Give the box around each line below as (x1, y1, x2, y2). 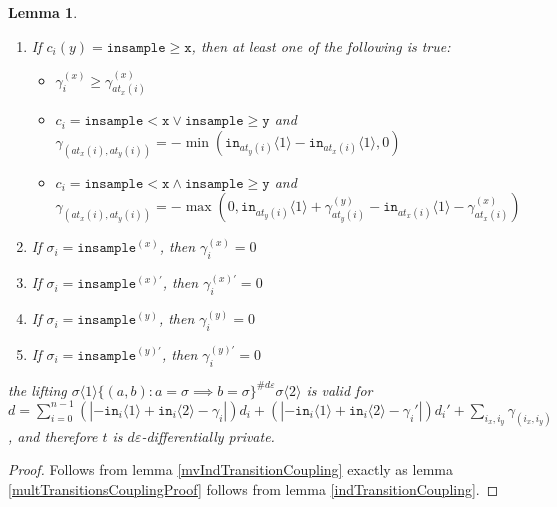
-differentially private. (141, 425, 275, 446)
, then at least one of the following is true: (191, 35, 451, 56)
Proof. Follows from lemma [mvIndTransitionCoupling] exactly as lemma (8, 459, 453, 480)
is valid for (306, 379, 373, 400)
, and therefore (8, 425, 98, 446)
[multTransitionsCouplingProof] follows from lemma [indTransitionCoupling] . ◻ (8, 478, 499, 499)
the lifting (8, 379, 67, 400)
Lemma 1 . (8, 2, 78, 22)
